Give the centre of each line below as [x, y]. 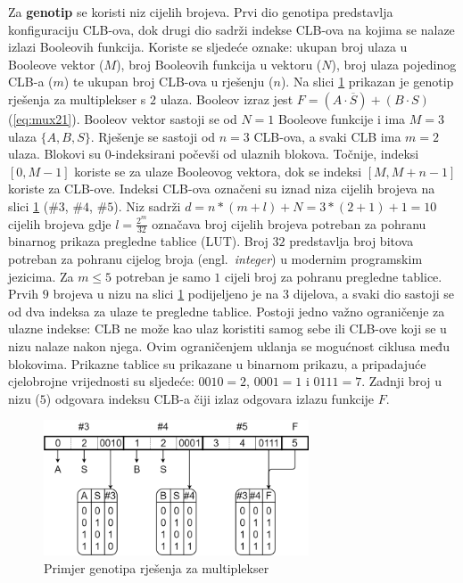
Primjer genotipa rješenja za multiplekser [157, 567]
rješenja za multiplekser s [77, 99]
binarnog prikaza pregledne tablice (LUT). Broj [138, 241]
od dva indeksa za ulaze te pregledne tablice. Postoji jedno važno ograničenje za [227, 311]
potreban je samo [163, 276]
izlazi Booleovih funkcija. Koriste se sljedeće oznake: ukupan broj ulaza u [208, 47]
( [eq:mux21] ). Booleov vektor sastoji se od [123, 118]
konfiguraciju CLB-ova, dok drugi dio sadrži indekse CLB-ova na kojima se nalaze [231, 29]
